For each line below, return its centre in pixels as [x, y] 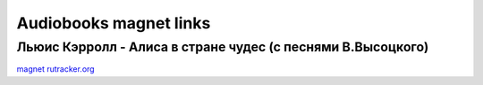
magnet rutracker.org [55, 69]
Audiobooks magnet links [114, 23]
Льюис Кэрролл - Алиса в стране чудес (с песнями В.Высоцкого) [223, 47]
